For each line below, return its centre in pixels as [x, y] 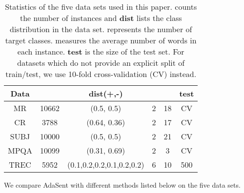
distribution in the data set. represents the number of [101, 29]
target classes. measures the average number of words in [101, 40]
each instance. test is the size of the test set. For [101, 51]
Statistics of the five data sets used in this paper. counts [101, 7]
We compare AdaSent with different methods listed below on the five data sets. [122, 185]
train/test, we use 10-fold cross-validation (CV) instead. [101, 74]
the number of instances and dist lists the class [101, 18]
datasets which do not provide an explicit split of [101, 63]
